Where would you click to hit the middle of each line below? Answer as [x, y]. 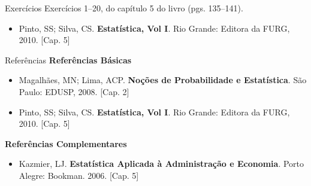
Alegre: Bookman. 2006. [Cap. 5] [79, 175]
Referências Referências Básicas [68, 60]
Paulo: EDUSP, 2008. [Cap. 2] [74, 91]
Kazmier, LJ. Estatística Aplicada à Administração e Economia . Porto [161, 164]
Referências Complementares [66, 143]
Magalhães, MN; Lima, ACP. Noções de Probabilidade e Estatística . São [163, 80]
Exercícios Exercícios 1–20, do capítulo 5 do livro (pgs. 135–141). [124, 8]
